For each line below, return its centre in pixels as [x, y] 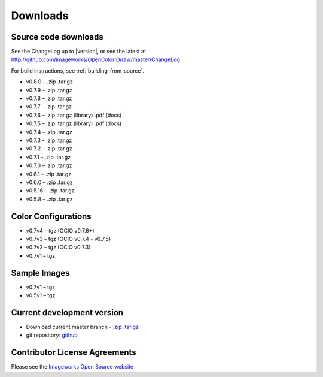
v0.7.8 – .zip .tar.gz [49, 98]
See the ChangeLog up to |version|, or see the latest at [79, 52]
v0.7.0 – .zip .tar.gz [49, 165]
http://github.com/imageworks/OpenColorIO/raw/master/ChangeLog [96, 59]
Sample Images [40, 273]
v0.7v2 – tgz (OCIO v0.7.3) [58, 247]
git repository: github [52, 335]
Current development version [67, 313]
